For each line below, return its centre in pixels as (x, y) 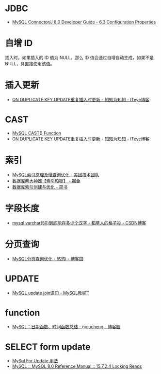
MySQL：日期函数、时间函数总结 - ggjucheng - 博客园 (66, 327)
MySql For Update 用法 (35, 361)
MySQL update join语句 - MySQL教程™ (50, 293)
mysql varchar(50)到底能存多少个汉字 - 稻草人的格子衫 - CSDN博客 (79, 223)
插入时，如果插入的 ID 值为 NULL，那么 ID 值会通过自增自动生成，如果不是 (80, 57)
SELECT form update (48, 347)
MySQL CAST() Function (37, 133)
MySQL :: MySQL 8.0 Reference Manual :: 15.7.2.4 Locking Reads (77, 366)
